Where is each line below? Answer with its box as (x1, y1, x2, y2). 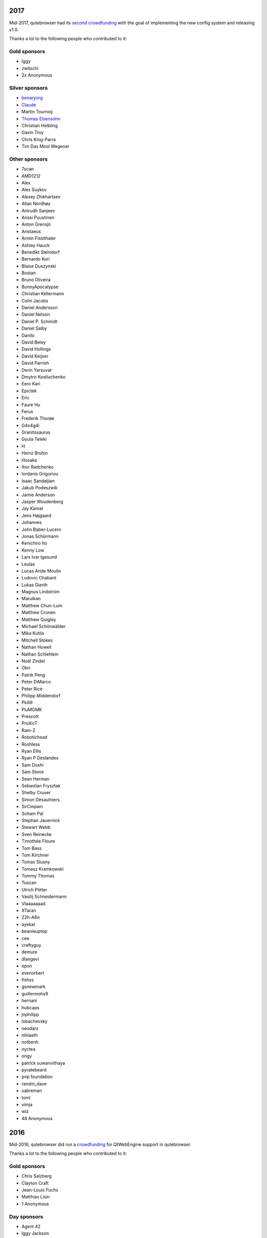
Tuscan (21, 879, 37, 886)
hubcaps (21, 1004, 40, 1010)
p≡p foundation (21, 1074, 53, 1080)
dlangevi (21, 956, 39, 962)
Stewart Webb (21, 825, 51, 830)
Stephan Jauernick (21, 817, 60, 823)
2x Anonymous (21, 72, 52, 78)
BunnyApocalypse (21, 284, 59, 290)
